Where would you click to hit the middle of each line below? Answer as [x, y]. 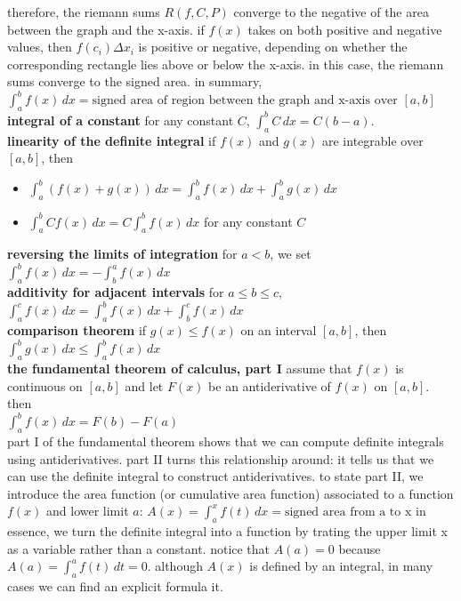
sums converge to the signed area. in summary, [135, 81]
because [360, 548]
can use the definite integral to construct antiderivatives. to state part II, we [215, 476]
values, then [40, 47]
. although [175, 566]
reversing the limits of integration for [122, 254]
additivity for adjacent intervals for [116, 292]
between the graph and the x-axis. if [106, 29]
